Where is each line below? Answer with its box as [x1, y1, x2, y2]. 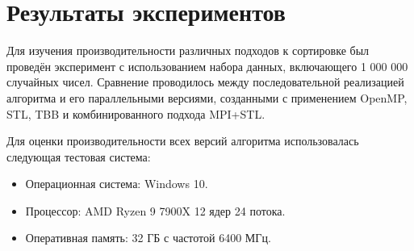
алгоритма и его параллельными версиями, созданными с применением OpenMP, [6, 89, 408, 106]
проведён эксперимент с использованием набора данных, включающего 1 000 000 [6, 57, 408, 74]
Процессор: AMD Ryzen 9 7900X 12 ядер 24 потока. [25, 202, 286, 219]
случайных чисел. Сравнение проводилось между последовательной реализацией [6, 73, 404, 90]
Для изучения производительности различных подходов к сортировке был [6, 42, 370, 59]
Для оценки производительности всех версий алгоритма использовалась [6, 132, 359, 149]
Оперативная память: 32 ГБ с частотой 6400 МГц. [25, 229, 271, 246]
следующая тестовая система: [6, 148, 151, 165]
